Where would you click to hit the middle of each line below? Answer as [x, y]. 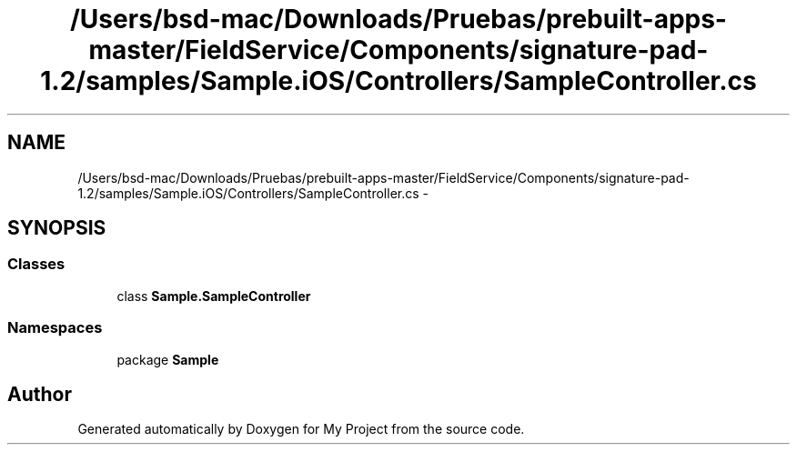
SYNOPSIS [57, 228]
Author [40, 394]
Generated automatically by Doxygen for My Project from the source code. [301, 429]
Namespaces [55, 328]
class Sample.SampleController [214, 296]
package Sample [168, 359]
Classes [36, 264]
